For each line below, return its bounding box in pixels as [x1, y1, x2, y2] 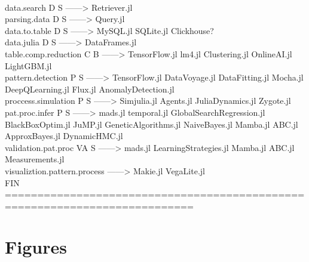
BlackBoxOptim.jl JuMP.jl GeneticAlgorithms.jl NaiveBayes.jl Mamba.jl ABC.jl [5, 118, 298, 130]
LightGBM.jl [5, 59, 52, 72]
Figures [5, 235, 67, 259]
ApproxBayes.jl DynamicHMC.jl [5, 130, 123, 142]
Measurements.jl [5, 153, 65, 165]
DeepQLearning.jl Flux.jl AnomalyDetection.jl [5, 82, 175, 95]
